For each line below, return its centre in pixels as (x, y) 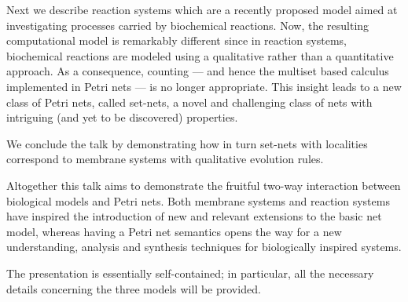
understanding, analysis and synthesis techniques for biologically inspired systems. (204, 247)
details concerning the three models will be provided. (134, 288)
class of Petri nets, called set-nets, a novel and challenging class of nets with (189, 102)
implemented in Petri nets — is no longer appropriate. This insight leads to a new (204, 86)
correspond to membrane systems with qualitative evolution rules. (165, 159)
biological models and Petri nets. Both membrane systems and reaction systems (198, 200)
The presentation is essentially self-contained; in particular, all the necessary (190, 273)
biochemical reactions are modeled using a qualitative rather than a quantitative (200, 55)
